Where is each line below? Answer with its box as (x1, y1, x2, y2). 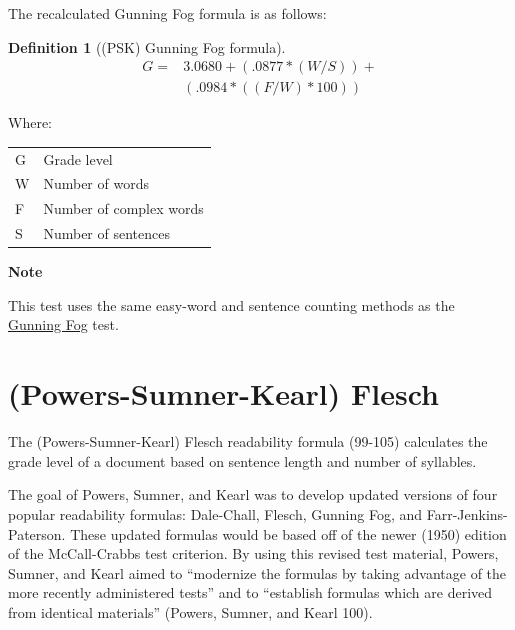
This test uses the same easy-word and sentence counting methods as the (8, 294, 455, 315)
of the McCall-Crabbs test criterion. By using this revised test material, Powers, (8, 543, 499, 564)
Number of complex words (43, 198, 204, 219)
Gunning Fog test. (8, 314, 119, 335)
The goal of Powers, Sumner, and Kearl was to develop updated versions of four (8, 484, 498, 505)
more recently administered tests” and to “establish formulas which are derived (8, 582, 493, 603)
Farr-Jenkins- (426, 503, 508, 524)
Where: (8, 112, 52, 133)
